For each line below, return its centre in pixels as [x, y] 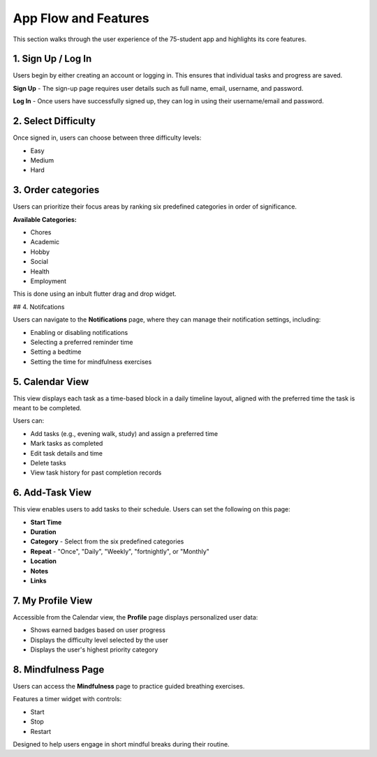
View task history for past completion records [96, 473]
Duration [43, 532]
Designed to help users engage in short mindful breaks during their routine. [121, 744]
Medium [42, 160]
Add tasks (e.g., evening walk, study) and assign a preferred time [124, 433]
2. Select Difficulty [54, 121]
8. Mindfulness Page [59, 669]
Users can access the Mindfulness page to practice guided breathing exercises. [129, 686]
